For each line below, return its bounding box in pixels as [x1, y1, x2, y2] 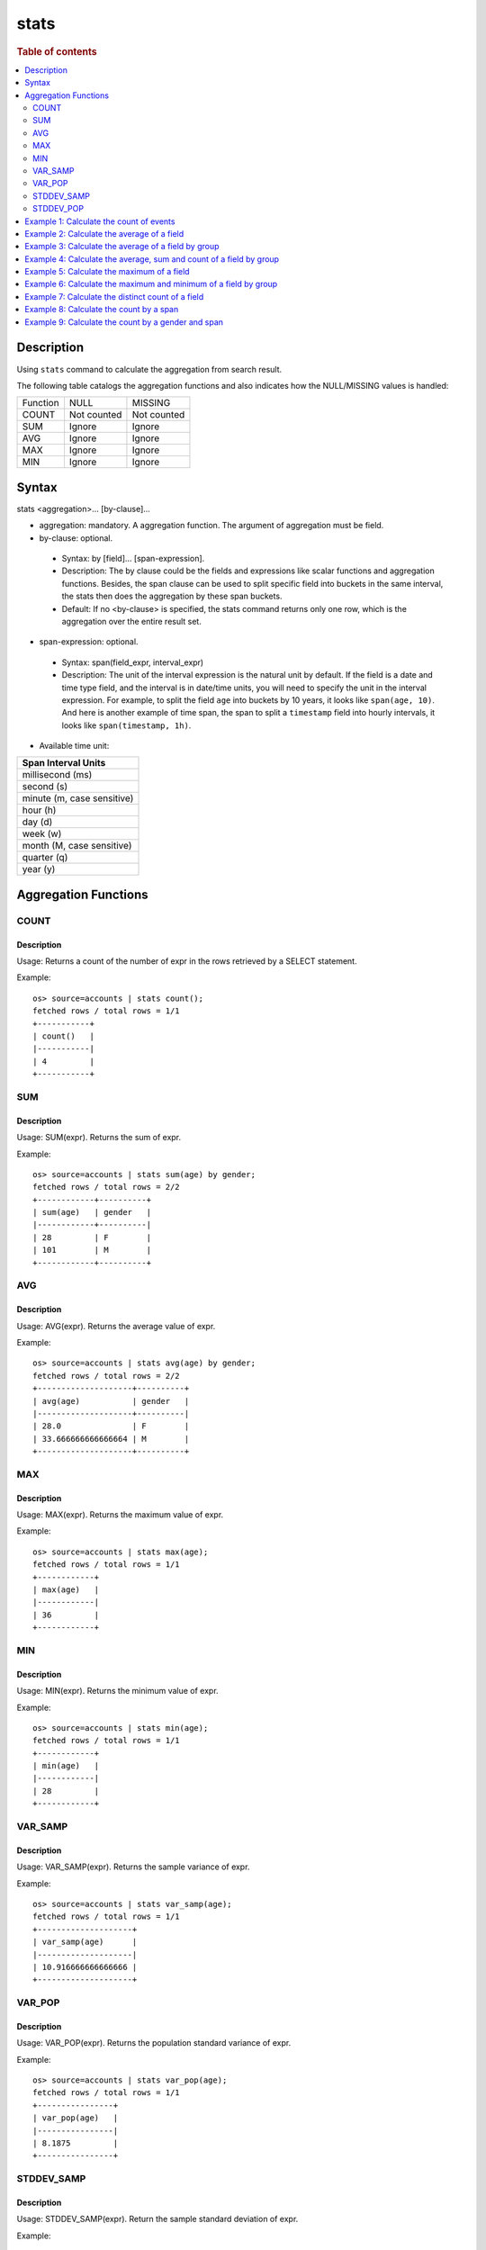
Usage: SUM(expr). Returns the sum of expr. [16, 1132, 182, 1143]
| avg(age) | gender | [32, 1396, 190, 1406]
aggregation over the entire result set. [61, 616, 202, 626]
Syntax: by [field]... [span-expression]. [61, 553, 205, 563]
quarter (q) [22, 851, 68, 864]
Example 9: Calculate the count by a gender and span [24, 316, 224, 328]
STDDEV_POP [32, 203, 85, 214]
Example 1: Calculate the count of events [24, 216, 175, 227]
